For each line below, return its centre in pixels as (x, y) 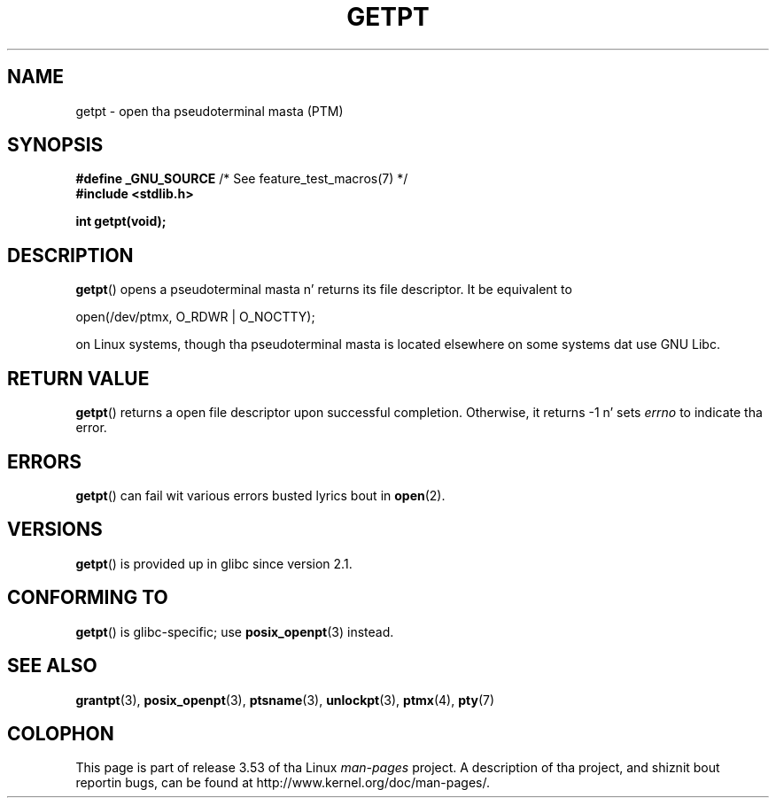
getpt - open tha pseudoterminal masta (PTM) (210, 111)
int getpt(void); (121, 221)
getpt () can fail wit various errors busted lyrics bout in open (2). (260, 495)
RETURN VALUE (78, 378)
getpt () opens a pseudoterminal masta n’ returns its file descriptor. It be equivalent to (324, 290)
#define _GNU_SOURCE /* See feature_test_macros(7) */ (242, 179)
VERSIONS (55, 530)
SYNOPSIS (55, 145)
